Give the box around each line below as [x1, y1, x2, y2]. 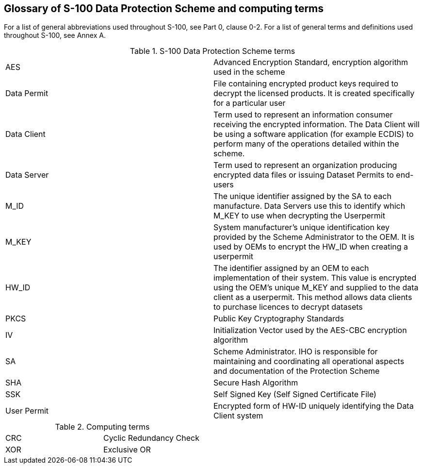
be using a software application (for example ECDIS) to [213, 129, 414, 139]
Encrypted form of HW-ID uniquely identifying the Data [213, 401, 414, 411]
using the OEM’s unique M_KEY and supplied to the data [213, 283, 419, 293]
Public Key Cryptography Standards [213, 314, 344, 324]
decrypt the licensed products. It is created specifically [213, 88, 415, 99]
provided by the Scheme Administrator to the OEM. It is [213, 232, 415, 242]
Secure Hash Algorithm [213, 378, 298, 388]
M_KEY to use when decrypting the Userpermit [213, 211, 385, 221]
